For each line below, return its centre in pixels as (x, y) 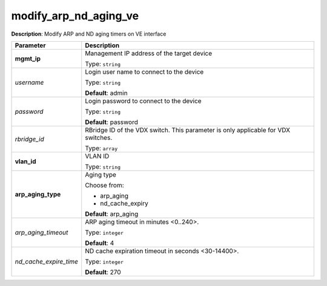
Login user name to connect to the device (144, 71)
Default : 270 (103, 272)
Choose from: (104, 185)
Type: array (101, 148)
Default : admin (106, 93)
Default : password (112, 122)
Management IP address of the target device (148, 53)
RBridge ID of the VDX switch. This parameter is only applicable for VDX (188, 130)
